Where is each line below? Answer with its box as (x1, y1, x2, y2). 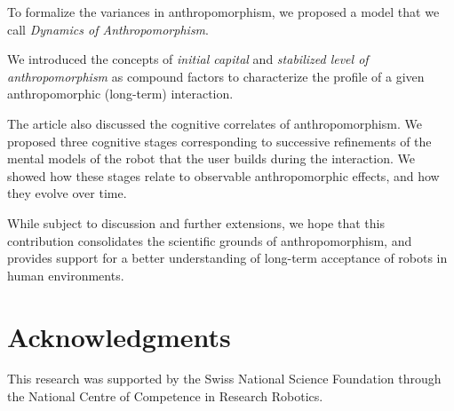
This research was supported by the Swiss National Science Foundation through (7, 369, 442, 388)
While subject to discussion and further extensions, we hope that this (7, 213, 385, 232)
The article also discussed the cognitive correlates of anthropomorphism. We (7, 114, 422, 132)
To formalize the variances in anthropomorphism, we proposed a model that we (7, 3, 440, 20)
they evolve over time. (7, 184, 127, 202)
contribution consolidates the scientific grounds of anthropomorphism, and (7, 231, 412, 249)
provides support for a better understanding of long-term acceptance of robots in (7, 249, 448, 267)
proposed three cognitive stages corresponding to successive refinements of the (7, 131, 432, 150)
